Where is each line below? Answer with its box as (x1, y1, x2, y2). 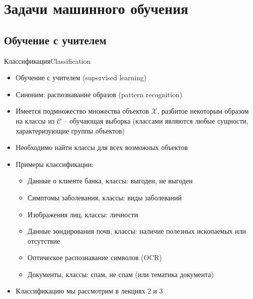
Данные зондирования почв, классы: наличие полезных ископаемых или (27, 226, 246, 236)
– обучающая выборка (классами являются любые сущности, (64, 115, 249, 126)
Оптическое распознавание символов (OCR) (27, 252, 162, 263)
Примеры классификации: (15, 158, 94, 169)
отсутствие (27, 235, 60, 246)
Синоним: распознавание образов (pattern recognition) (15, 89, 182, 99)
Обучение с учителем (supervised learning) (15, 72, 147, 83)
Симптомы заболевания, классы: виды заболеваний (27, 192, 182, 202)
